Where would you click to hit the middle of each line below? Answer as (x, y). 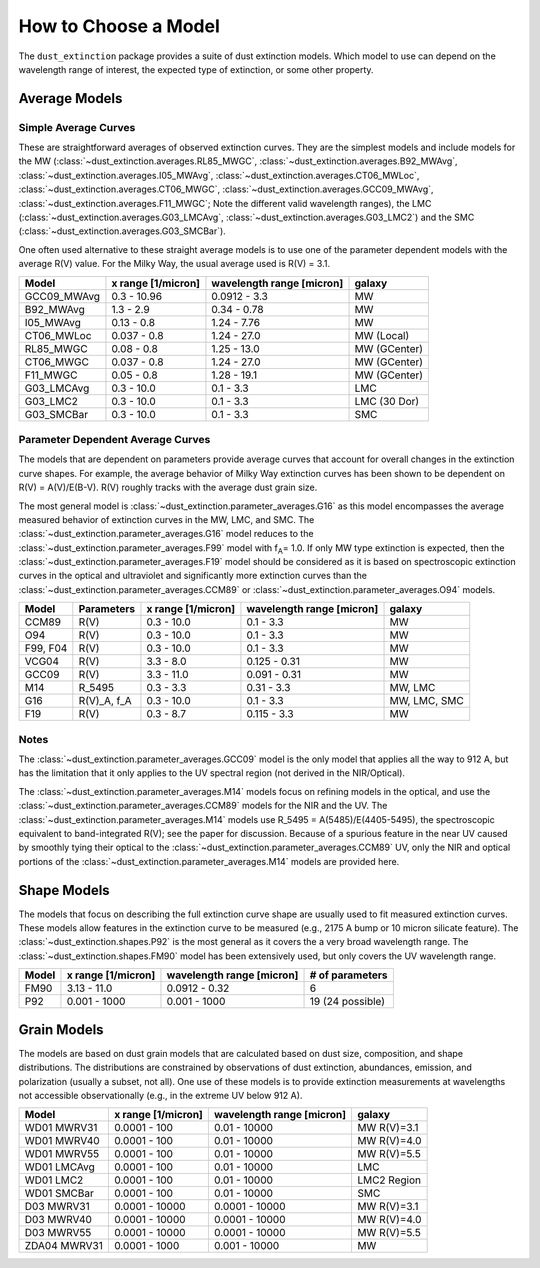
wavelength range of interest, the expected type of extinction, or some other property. (196, 69)
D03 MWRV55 (58, 1233)
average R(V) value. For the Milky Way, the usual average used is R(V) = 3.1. (174, 264)
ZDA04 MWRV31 (64, 1246)
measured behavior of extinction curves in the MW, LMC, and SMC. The (166, 519)
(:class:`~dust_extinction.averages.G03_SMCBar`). (122, 231)
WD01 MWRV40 (62, 1141)
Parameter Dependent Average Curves (114, 439)
